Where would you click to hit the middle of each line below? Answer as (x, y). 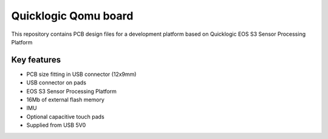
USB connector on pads (56, 83)
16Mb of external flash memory (65, 100)
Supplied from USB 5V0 (56, 125)
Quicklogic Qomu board (72, 16)
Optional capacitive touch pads (65, 117)
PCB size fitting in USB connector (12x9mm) (81, 74)
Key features (36, 60)
